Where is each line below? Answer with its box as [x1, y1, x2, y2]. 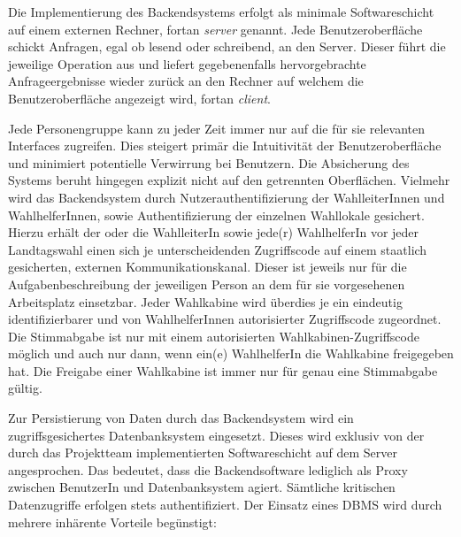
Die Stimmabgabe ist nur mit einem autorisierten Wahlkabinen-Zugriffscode [8, 326, 419, 345]
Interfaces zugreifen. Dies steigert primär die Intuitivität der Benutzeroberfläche [8, 136, 442, 155]
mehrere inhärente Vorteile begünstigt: [8, 512, 217, 531]
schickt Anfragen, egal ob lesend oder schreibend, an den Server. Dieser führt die [8, 37, 446, 56]
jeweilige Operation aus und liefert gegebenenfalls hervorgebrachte [8, 54, 366, 73]
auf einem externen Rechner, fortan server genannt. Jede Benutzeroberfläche [8, 19, 423, 38]
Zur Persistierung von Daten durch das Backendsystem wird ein [8, 409, 354, 427]
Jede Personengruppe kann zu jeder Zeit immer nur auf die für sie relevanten [8, 119, 425, 137]
